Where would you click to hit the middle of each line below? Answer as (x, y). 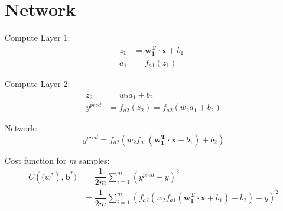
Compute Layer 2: (38, 84)
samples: (94, 160)
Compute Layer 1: (38, 38)
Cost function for (36, 160)
